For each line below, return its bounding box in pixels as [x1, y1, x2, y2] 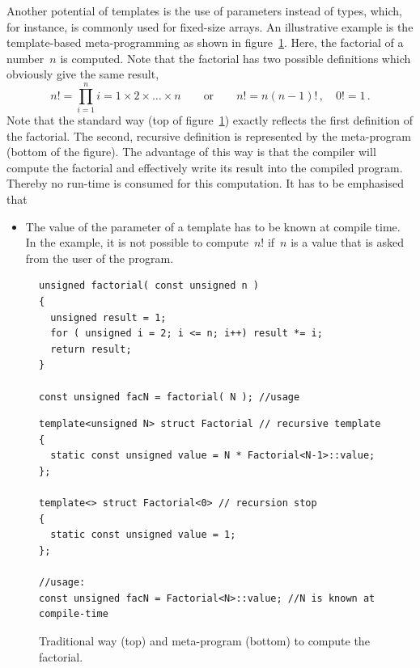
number [6, 49, 45, 66]
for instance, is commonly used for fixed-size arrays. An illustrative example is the [6, 18, 414, 35]
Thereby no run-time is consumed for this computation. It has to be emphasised [6, 175, 404, 192]
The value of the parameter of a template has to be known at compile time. [25, 218, 401, 235]
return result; [50, 343, 132, 355]
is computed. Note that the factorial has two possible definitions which [60, 49, 411, 66]
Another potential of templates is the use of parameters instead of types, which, [6, 2, 403, 19]
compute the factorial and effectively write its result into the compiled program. [6, 159, 403, 175]
